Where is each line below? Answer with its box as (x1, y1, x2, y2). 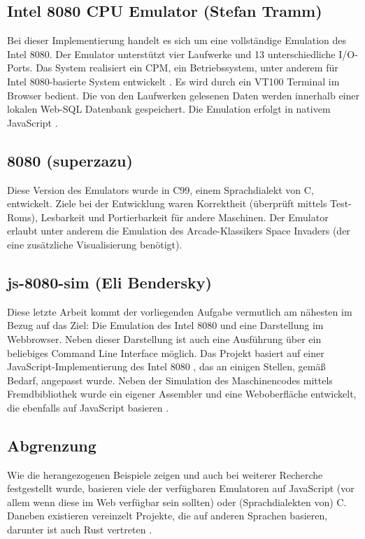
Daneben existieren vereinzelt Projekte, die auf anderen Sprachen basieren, (7, 508, 328, 523)
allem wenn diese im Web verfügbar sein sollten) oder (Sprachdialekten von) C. (7, 494, 347, 509)
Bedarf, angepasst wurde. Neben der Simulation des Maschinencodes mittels (7, 372, 333, 387)
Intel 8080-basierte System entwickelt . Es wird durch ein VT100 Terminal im (7, 73, 340, 88)
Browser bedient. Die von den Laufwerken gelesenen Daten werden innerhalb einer (7, 87, 359, 102)
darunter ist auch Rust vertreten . (7, 522, 152, 537)
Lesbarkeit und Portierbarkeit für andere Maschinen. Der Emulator (41, 209, 329, 224)
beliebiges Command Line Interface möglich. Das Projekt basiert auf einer (7, 345, 324, 360)
